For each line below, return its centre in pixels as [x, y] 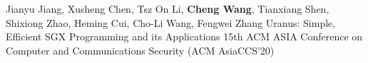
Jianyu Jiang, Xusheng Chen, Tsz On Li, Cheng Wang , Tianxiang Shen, [168, 8]
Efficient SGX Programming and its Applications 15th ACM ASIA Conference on [184, 36]
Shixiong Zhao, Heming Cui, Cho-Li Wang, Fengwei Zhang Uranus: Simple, [171, 22]
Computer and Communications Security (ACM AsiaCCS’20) [140, 50]
